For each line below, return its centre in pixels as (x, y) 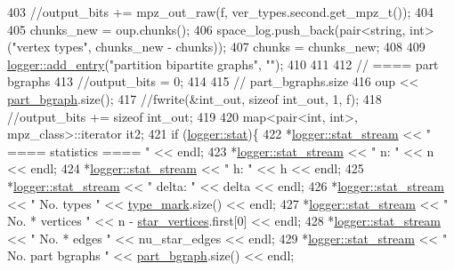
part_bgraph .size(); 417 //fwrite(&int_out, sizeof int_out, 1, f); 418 (195, 98)
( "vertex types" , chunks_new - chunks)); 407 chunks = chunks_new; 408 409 (216, 47)
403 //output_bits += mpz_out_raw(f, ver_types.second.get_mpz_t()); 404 (221, 12)
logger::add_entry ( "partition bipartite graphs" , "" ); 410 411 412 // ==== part (223, 64)
